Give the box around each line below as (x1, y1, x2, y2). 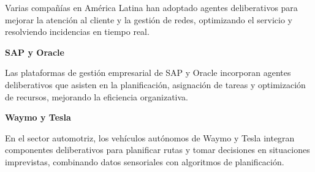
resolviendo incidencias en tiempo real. (5, 25, 150, 38)
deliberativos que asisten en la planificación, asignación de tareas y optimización (5, 78, 306, 91)
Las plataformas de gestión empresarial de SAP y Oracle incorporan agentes (5, 66, 291, 79)
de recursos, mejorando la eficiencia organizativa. (5, 90, 188, 103)
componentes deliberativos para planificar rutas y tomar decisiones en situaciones (5, 143, 310, 156)
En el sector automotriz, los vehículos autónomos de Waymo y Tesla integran (5, 131, 295, 144)
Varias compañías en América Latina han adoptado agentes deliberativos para (5, 1, 298, 13)
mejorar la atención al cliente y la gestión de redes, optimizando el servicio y (5, 13, 292, 26)
